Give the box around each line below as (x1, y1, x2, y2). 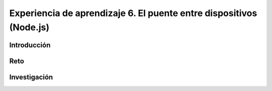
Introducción (9, 41, 51, 49)
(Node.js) (9, 22, 50, 33)
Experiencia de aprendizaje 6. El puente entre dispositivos (9, 8, 257, 19)
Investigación (9, 73, 53, 81)
